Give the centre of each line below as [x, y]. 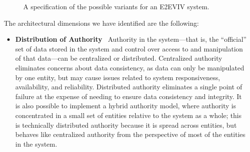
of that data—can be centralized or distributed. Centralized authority [119, 58]
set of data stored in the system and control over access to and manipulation [129, 48]
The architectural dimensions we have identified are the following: [102, 23]
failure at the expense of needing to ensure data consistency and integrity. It [128, 96]
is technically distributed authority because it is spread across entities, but [126, 125]
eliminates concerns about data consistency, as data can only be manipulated [130, 67]
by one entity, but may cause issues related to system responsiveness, [118, 77]
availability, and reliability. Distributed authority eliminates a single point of [129, 87]
